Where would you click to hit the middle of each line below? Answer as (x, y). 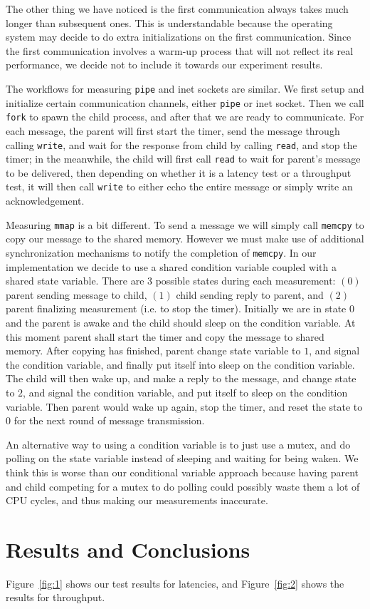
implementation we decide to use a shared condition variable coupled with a (171, 266)
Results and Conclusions (128, 549)
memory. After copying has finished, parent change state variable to (153, 350)
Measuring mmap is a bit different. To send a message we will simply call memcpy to (185, 224)
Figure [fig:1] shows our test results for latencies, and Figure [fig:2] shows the (175, 583)
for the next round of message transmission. (109, 420)
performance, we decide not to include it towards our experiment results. (164, 65)
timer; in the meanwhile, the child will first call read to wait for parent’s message (183, 159)
